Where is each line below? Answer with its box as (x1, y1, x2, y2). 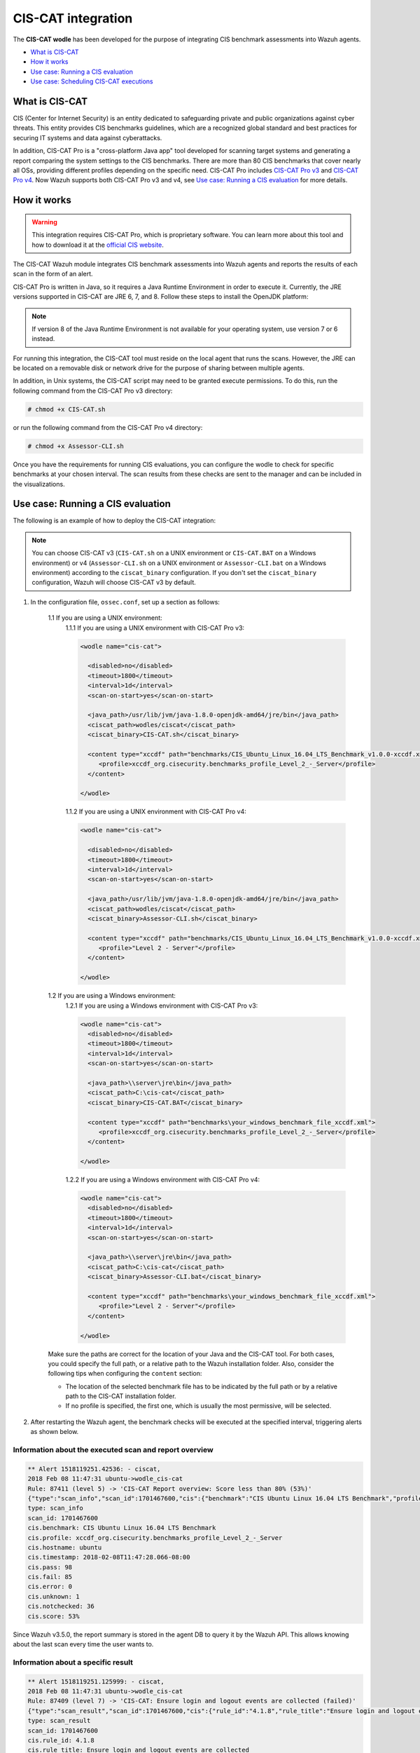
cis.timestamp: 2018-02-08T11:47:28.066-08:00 (27, 1553, 190, 1562)
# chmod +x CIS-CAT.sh (27, 405, 106, 413)
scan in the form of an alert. (13, 270, 94, 278)
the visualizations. (13, 480, 66, 488)
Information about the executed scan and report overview (13, 1445, 213, 1455)
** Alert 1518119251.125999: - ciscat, (27, 1677, 164, 1686)
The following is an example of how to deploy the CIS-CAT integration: (13, 516, 216, 525)
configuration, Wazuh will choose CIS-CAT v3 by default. (31, 578, 196, 587)
